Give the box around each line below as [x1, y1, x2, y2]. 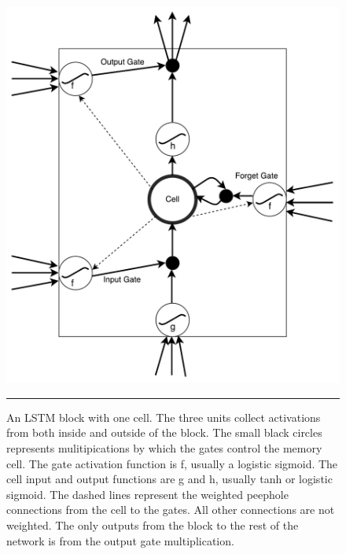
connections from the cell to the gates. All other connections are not [6, 501, 335, 518]
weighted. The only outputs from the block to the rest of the [6, 516, 299, 533]
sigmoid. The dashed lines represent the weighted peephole [6, 486, 289, 502]
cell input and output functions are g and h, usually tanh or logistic [6, 471, 333, 487]
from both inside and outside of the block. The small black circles [6, 424, 322, 441]
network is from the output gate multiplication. [6, 532, 234, 548]
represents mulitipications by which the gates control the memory [6, 440, 322, 456]
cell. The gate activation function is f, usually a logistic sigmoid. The [6, 455, 338, 471]
